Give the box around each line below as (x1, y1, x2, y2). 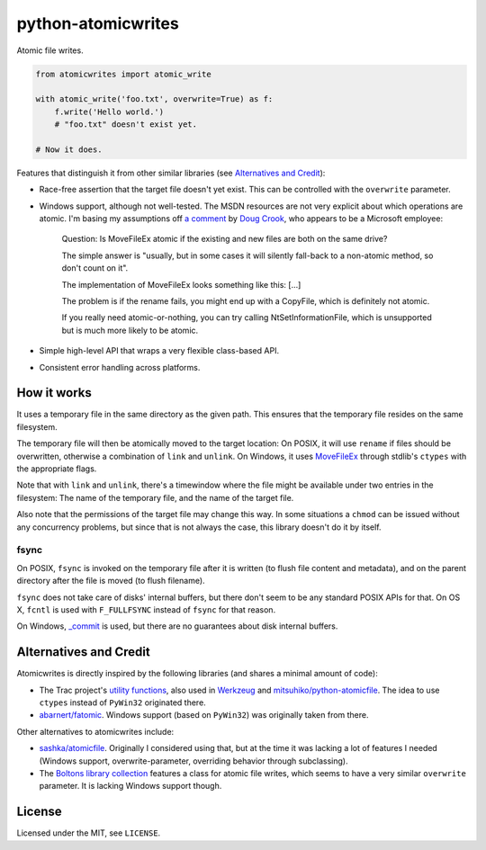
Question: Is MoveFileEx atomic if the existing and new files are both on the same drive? (61, 234, 388, 245)
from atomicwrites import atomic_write (35, 68, 211, 79)
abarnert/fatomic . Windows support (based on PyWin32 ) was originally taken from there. (39, 710, 369, 720)
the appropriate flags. (16, 463, 97, 474)
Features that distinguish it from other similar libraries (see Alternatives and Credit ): (16, 167, 326, 178)
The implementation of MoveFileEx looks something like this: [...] (61, 279, 301, 290)
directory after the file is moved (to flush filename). (16, 576, 206, 586)
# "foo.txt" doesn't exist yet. (54, 120, 198, 130)
